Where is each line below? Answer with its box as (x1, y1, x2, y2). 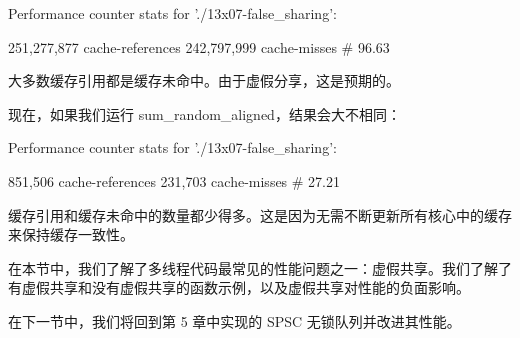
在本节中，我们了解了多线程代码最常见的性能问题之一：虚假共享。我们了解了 (8, 257, 512, 278)
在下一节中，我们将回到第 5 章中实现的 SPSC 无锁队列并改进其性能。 (8, 310, 461, 331)
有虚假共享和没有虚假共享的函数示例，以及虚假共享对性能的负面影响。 (8, 277, 470, 298)
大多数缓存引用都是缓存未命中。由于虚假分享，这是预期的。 (8, 70, 400, 91)
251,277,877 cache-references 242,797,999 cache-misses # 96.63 (8, 36, 390, 57)
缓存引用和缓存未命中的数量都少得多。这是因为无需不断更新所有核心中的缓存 (8, 204, 512, 225)
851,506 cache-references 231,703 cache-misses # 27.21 (8, 170, 341, 191)
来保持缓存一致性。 (8, 224, 134, 245)
